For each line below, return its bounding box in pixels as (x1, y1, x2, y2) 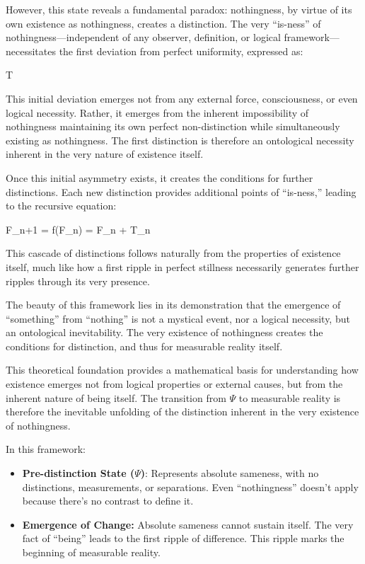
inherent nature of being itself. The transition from (6, 390, 226, 405)
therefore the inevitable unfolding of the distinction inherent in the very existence (6, 404, 359, 419)
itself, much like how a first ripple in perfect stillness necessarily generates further (6, 259, 359, 274)
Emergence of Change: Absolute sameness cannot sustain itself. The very (22, 517, 354, 531)
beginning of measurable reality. (22, 545, 161, 559)
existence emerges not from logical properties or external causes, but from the (6, 376, 343, 391)
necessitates (6, 43, 56, 58)
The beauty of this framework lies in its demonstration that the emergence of (6, 297, 341, 312)
